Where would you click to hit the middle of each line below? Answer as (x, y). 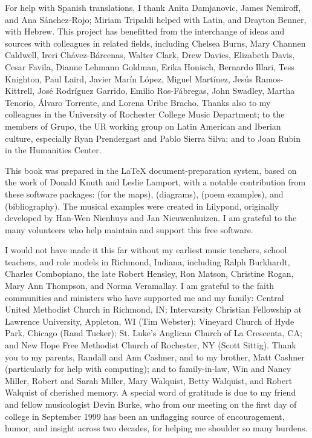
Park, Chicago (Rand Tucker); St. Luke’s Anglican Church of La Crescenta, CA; (154, 333)
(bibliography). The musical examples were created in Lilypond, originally (142, 206)
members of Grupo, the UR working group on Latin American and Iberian (143, 126)
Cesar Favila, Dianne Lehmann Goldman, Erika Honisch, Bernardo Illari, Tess (150, 66)
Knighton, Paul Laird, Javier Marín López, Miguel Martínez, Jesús (129, 78)
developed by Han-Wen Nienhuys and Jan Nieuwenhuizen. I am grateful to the (151, 218)
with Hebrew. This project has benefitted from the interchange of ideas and (145, 31)
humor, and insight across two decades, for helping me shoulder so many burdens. (156, 428)
